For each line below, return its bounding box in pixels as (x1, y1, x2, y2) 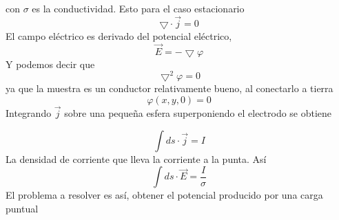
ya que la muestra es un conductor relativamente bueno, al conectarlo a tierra (6, 81, 333, 96)
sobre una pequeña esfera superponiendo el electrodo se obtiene (64, 106, 332, 120)
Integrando (6, 106, 52, 120)
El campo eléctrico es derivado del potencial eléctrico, (6, 28, 232, 43)
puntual (6, 201, 39, 215)
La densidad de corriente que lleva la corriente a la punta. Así (6, 151, 267, 166)
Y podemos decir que (6, 56, 95, 71)
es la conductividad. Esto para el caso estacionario (32, 1, 245, 15)
